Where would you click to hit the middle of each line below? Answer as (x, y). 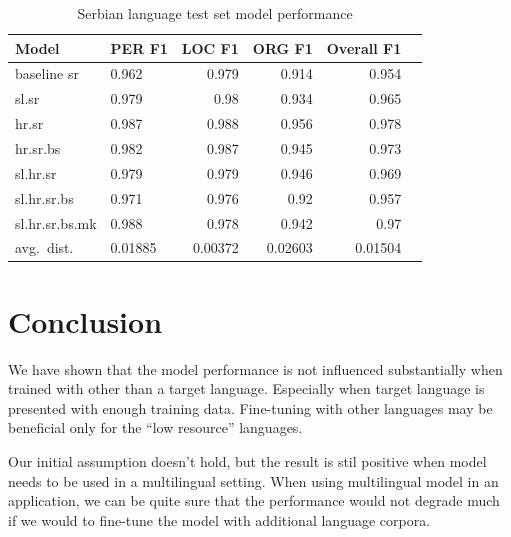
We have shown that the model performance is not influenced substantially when (255, 368)
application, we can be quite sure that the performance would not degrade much (254, 500)
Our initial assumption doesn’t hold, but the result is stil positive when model (247, 460)
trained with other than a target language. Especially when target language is (246, 388)
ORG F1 (282, 47)
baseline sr (47, 73)
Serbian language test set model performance (215, 13)
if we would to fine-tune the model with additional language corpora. (219, 519)
